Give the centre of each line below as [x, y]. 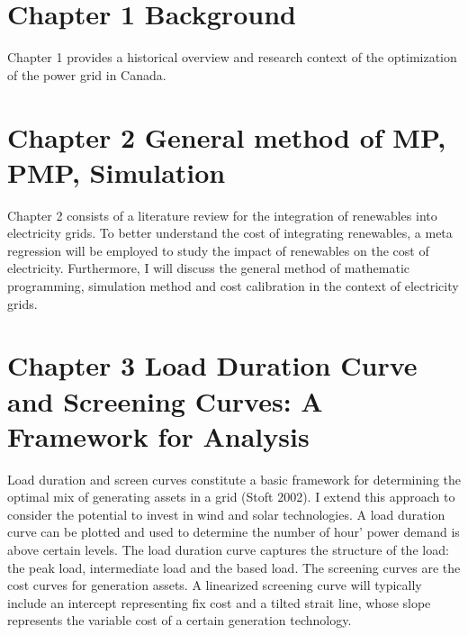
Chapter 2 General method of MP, [227, 136]
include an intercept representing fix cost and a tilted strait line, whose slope [219, 602]
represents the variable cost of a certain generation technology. [180, 620]
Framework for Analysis [158, 435]
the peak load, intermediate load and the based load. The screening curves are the [234, 567]
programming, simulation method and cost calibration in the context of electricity [233, 286]
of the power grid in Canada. [87, 74]
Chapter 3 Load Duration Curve [212, 365]
